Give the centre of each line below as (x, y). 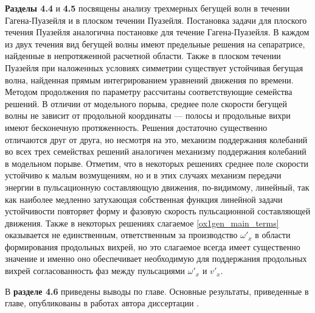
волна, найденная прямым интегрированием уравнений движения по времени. (149, 79)
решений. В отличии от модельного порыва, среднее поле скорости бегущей (146, 103)
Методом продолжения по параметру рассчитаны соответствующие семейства (149, 92)
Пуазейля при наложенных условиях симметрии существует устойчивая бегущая (154, 67)
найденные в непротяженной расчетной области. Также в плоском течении (143, 56)
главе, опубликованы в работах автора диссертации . (102, 303)
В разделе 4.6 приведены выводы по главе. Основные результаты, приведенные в (157, 291)
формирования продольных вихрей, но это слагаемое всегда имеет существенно (153, 246)
